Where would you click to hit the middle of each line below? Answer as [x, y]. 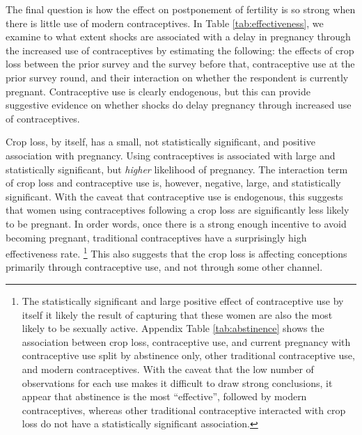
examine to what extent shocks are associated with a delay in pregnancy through [178, 37]
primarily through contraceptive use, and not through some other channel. [164, 267]
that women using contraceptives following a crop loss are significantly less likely [178, 210]
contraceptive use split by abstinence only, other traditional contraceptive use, [188, 355]
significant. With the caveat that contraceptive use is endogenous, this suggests [174, 196]
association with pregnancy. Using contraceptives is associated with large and [171, 155]
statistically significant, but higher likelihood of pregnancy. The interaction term [177, 169]
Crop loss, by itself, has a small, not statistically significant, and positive [160, 142]
